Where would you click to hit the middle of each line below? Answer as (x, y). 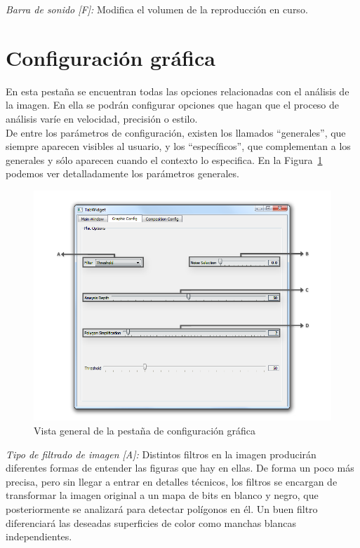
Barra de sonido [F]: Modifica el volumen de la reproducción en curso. (157, 9)
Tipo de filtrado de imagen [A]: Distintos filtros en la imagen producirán (161, 454)
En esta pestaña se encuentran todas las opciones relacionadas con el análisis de (178, 91)
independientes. (39, 536)
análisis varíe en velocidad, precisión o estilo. (102, 118)
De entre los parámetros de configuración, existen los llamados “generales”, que (176, 132)
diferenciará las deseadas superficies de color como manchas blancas (151, 522)
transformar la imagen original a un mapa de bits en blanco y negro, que (162, 495)
